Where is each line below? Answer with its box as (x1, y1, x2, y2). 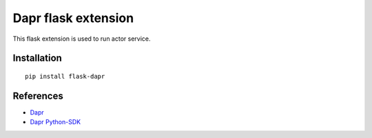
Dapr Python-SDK (30, 118, 81, 126)
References (12, 90, 63, 101)
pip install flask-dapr (25, 72, 105, 80)
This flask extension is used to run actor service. (12, 34, 151, 43)
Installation (12, 52, 62, 64)
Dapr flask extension (12, 10, 134, 26)
